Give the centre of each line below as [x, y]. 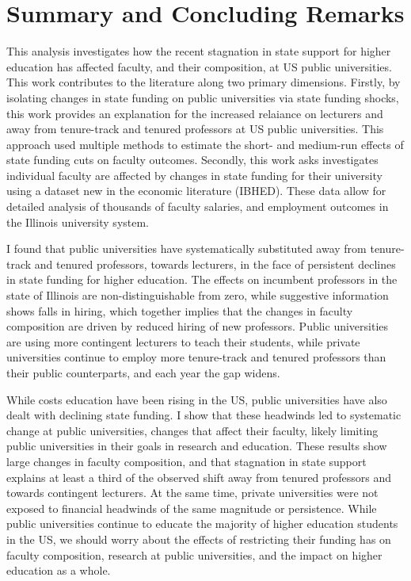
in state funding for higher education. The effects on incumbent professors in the [202, 279]
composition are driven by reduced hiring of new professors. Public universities [198, 326]
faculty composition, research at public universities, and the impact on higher [194, 554]
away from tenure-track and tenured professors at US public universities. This [195, 129]
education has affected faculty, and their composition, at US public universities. [199, 66]
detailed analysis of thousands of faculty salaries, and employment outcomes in [198, 206]
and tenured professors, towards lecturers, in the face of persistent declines [215, 264]
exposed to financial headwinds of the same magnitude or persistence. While [192, 508]
